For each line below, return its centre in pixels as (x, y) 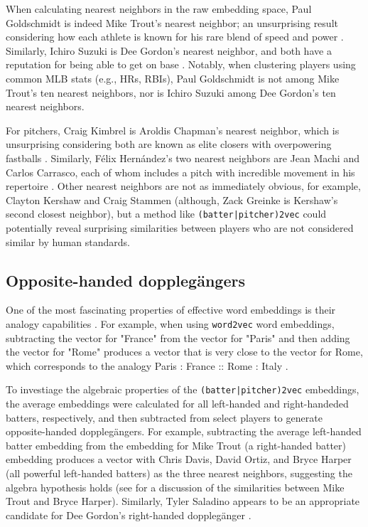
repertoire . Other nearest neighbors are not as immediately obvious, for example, (183, 186)
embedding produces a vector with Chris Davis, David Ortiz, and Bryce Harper (179, 459)
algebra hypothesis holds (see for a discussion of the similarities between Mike (175, 487)
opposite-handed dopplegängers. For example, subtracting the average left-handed (184, 431)
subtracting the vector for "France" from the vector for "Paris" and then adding (178, 337)
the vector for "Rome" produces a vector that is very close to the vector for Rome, (184, 352)
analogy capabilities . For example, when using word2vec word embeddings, (170, 323)
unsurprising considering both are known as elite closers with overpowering (169, 144)
